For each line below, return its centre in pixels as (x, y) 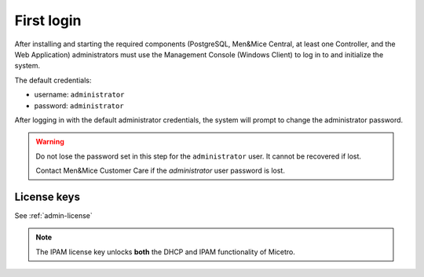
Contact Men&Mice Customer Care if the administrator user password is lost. (161, 171)
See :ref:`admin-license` (54, 215)
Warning (50, 142)
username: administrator (79, 95)
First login (48, 20)
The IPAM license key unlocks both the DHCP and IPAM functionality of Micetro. (166, 252)
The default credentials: (53, 80)
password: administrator (79, 105)
